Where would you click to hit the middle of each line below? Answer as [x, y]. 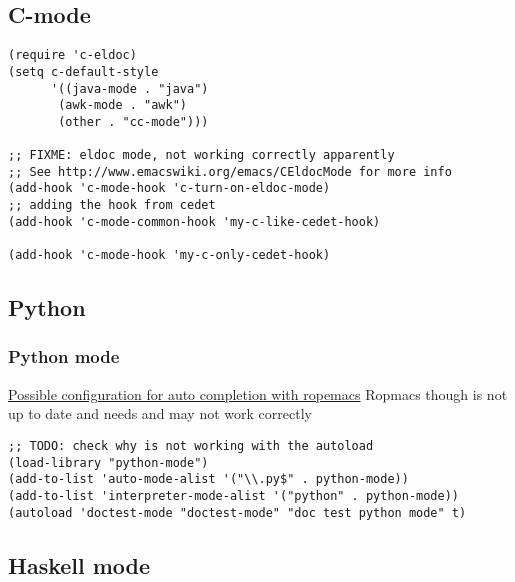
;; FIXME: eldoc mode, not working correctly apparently [201, 155]
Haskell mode [79, 564]
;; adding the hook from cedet [112, 205]
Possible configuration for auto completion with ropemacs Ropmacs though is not [258, 393]
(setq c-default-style [83, 71]
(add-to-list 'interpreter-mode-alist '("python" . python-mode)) [234, 495]
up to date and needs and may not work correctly [160, 413]
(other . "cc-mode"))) [133, 121]
